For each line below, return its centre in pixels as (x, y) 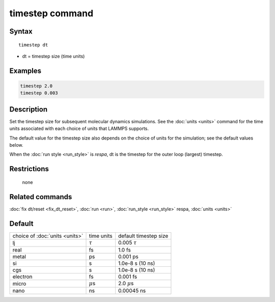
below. (16, 145)
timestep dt (33, 45)
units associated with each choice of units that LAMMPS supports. (79, 129)
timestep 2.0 (36, 86)
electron (22, 277)
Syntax (21, 31)
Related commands (41, 197)
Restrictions (29, 169)
